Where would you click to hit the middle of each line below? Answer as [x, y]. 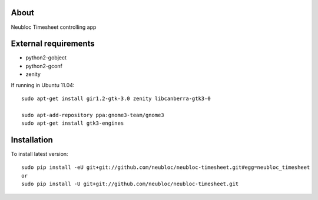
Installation [32, 140]
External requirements [53, 44]
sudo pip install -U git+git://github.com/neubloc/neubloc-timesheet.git [130, 184]
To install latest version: [39, 154]
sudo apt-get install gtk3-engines [73, 123]
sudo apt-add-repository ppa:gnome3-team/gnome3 [93, 115]
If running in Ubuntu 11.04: [43, 85]
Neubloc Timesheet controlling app [54, 27]
